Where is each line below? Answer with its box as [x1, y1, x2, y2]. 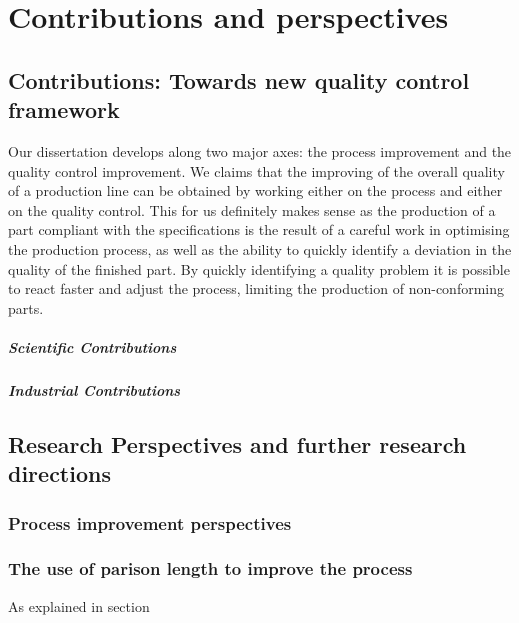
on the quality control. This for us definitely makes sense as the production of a [8, 199, 496, 220]
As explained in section [8, 595, 150, 616]
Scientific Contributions [8, 336, 177, 357]
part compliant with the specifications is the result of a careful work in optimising [8, 219, 510, 240]
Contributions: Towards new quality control [8, 64, 470, 95]
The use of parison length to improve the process [8, 556, 413, 581]
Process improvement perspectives [8, 510, 292, 535]
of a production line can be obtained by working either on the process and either [8, 180, 503, 201]
